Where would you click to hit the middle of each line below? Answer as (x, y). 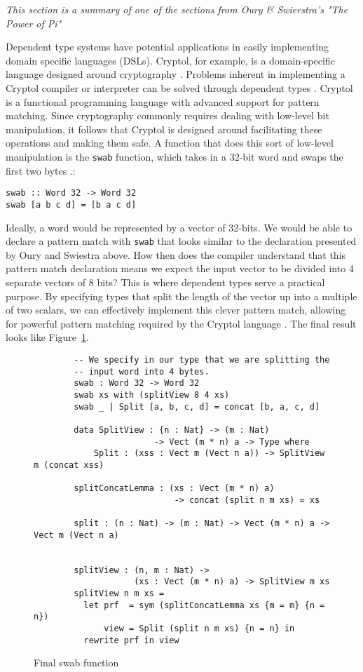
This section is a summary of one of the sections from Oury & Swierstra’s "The (177, 9)
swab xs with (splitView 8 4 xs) (152, 395)
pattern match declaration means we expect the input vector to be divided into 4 (180, 268)
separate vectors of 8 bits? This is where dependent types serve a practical (165, 282)
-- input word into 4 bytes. (142, 371)
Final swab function (76, 663)
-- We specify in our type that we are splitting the (202, 359)
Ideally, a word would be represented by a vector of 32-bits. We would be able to (179, 227)
